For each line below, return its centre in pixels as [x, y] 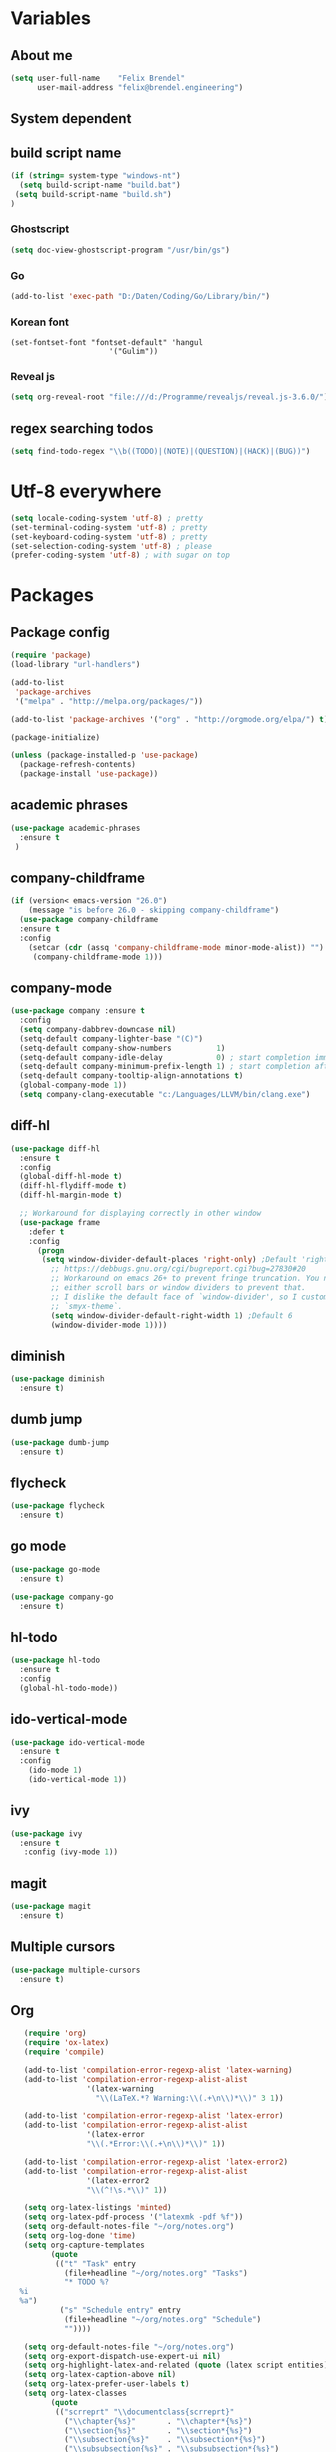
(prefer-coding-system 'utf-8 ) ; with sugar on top [120, 555]
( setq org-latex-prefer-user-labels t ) [106, 2384]
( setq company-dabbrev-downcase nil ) [98, 1029]
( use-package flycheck [57, 1506]
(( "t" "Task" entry [95, 2263]
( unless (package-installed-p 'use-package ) [104, 755]
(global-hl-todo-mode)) [68, 1688]
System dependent [71, 118]
